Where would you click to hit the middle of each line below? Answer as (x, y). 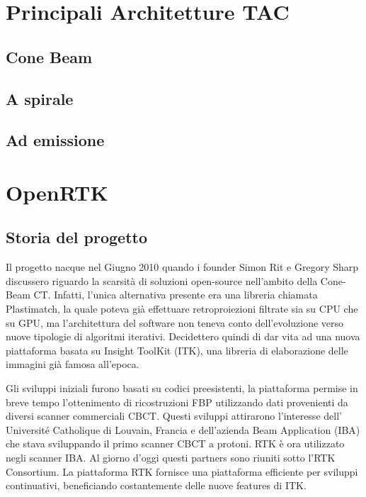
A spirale (40, 98)
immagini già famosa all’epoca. (73, 364)
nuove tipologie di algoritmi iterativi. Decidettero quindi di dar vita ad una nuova (183, 336)
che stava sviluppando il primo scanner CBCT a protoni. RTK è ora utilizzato (175, 443)
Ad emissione (55, 140)
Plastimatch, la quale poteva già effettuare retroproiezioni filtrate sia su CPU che (182, 309)
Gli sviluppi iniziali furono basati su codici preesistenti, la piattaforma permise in (182, 388)
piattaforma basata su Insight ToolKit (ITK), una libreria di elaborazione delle (177, 350)
